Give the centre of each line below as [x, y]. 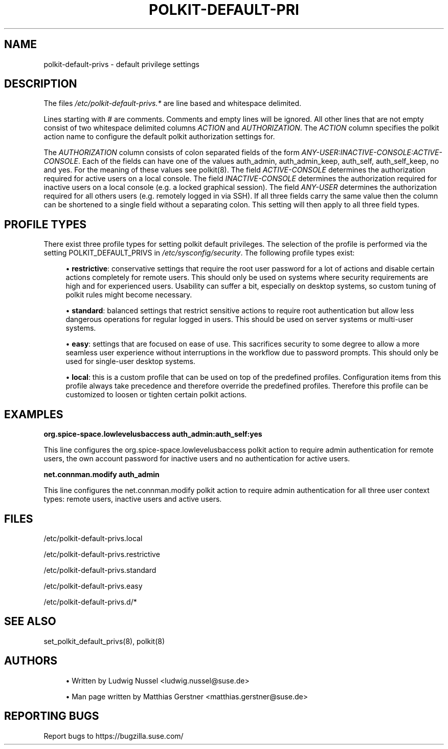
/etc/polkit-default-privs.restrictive [102, 554]
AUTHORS [31, 661]
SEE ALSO [30, 622]
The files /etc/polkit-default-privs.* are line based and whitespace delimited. [173, 103]
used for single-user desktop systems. [130, 361]
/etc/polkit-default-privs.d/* [90, 602]
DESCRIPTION [41, 84]
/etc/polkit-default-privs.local [93, 538]
